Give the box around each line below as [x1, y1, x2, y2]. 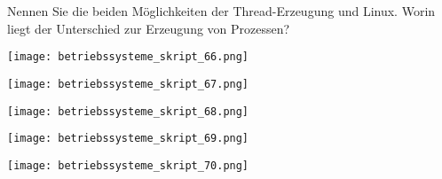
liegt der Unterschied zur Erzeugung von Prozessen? [7, 19, 290, 37]
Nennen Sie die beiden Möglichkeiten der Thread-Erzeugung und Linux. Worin [7, 2, 436, 19]
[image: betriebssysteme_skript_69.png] [7, 132, 249, 145]
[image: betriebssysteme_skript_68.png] [7, 105, 249, 118]
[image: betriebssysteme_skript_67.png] [7, 77, 249, 90]
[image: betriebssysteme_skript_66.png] [7, 51, 249, 64]
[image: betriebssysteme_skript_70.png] [7, 159, 249, 172]
